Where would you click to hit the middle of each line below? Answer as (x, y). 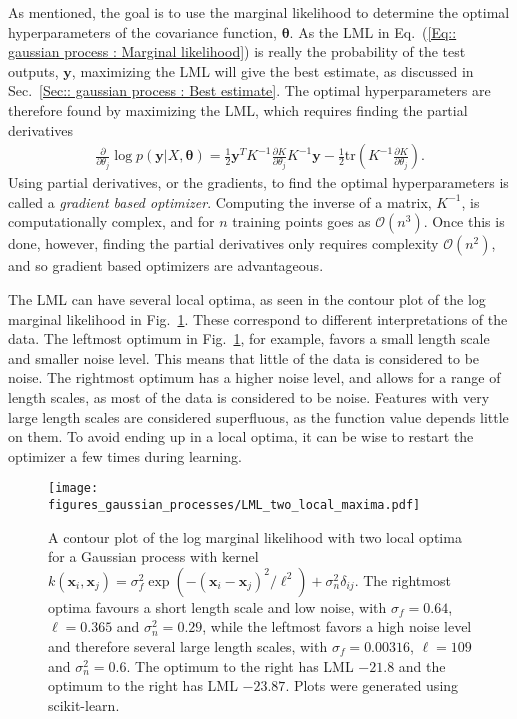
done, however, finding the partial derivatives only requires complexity (223, 243)
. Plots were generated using (372, 685)
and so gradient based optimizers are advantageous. (166, 265)
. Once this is (464, 221)
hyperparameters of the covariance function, (142, 31)
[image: (73, 488)
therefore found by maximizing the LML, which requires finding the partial (238, 109)
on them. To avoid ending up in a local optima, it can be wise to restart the (241, 436)
